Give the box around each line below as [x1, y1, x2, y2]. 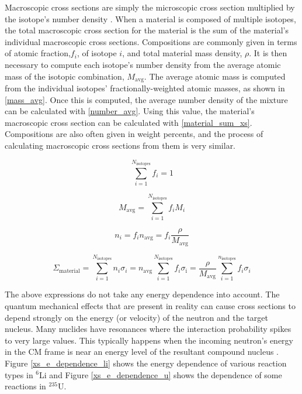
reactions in [5, 380, 46, 392]
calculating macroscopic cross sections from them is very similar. [5, 139, 236, 151]
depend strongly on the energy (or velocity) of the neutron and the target [5, 311, 269, 323]
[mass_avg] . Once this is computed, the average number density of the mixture [5, 93, 288, 105]
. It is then [249, 47, 287, 59]
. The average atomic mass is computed [144, 70, 286, 82]
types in [5, 368, 33, 381]
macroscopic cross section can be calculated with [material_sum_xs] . [5, 116, 252, 128]
